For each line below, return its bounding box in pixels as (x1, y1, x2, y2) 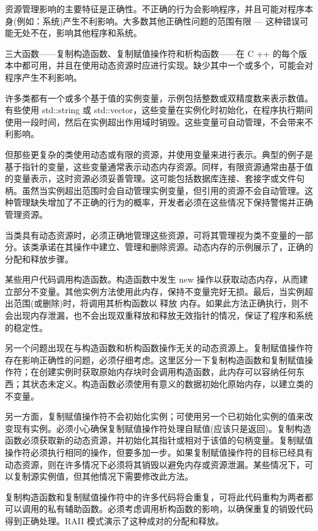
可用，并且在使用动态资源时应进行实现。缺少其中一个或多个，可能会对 (30, 59, 313, 72)
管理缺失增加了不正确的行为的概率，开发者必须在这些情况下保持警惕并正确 (13, 196, 313, 209)
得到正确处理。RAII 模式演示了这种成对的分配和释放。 (5, 514, 224, 527)
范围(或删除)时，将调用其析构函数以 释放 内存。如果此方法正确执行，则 (13, 297, 300, 310)
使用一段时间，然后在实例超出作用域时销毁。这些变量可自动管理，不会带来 (5, 115, 305, 128)
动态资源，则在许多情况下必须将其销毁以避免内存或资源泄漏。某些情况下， (5, 458, 305, 470)
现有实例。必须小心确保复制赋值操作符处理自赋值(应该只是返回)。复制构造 (13, 421, 311, 434)
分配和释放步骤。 (5, 252, 73, 265)
